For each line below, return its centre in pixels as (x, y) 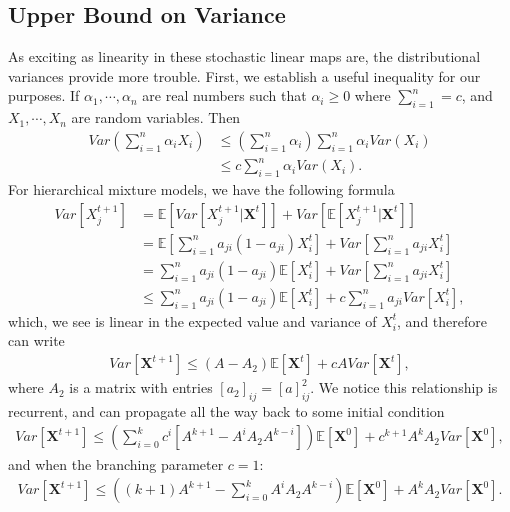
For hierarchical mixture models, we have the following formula (201, 189)
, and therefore (442, 320)
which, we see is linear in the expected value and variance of (192, 320)
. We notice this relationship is (404, 387)
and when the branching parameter (116, 463)
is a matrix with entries (141, 387)
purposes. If (44, 95)
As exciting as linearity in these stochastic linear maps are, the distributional (244, 56)
